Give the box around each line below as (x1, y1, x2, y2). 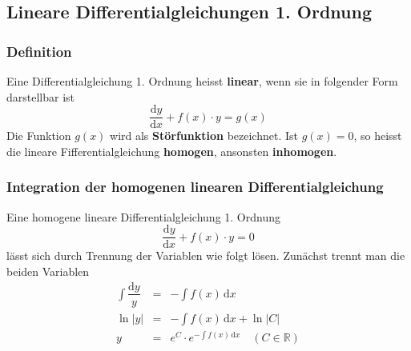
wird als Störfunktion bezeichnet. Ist (110, 127, 298, 144)
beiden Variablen (6, 262, 90, 279)
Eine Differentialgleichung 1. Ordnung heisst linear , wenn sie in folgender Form (6, 73, 398, 89)
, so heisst (353, 127, 402, 144)
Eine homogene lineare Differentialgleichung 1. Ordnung (6, 208, 280, 225)
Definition (6, 41, 72, 61)
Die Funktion (6, 127, 71, 144)
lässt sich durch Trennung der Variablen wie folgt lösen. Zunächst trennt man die (6, 247, 405, 264)
